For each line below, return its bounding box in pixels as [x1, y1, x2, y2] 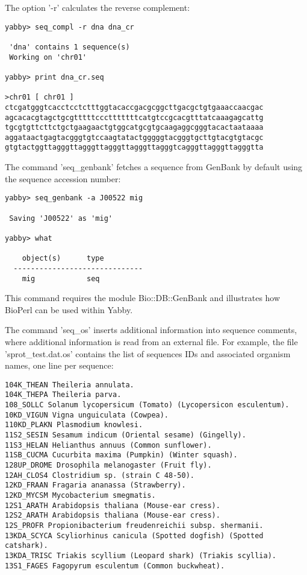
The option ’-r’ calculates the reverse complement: [5, 1, 190, 13]
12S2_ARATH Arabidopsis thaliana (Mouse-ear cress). [5, 511, 220, 520]
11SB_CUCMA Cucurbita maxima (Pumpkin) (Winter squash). [5, 451, 238, 460]
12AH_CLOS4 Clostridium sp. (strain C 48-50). [5, 471, 194, 480]
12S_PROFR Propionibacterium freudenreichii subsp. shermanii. [5, 521, 264, 530]
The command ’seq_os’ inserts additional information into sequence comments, [5, 323, 297, 336]
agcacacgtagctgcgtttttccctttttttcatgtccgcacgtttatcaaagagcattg [5, 113, 264, 122]
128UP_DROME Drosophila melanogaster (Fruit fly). [5, 461, 212, 470]
